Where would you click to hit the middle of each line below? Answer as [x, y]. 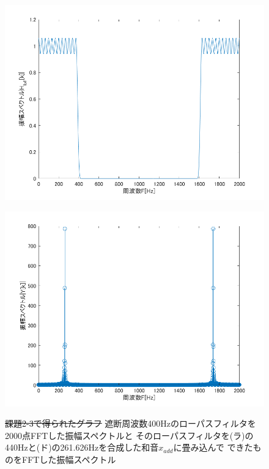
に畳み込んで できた [213, 447]
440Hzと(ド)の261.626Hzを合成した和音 [82, 447]
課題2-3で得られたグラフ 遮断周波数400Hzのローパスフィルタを [131, 423]
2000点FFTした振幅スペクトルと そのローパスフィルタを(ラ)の [129, 435]
